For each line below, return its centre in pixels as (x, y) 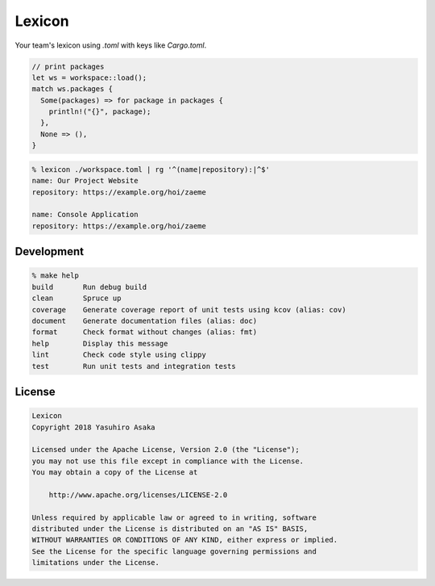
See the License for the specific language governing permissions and (174, 551)
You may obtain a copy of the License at (115, 473)
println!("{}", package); (100, 112)
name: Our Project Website (85, 181)
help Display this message (100, 343)
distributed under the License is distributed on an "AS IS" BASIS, (170, 529)
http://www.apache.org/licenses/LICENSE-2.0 (138, 495)
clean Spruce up (77, 298)
